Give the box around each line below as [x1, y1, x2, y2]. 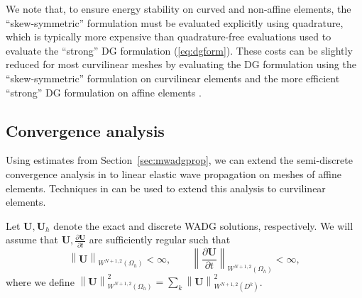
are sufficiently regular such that [89, 232, 231, 247]
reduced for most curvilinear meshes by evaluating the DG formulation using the [6, 57, 356, 72]
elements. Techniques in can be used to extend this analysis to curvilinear [6, 180, 326, 195]
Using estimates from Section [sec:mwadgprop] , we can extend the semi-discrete [6, 153, 353, 167]
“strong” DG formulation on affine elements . [6, 84, 202, 99]
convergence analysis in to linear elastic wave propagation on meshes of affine [6, 166, 341, 181]
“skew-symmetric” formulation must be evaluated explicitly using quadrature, [6, 15, 344, 30]
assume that [6, 232, 59, 247]
